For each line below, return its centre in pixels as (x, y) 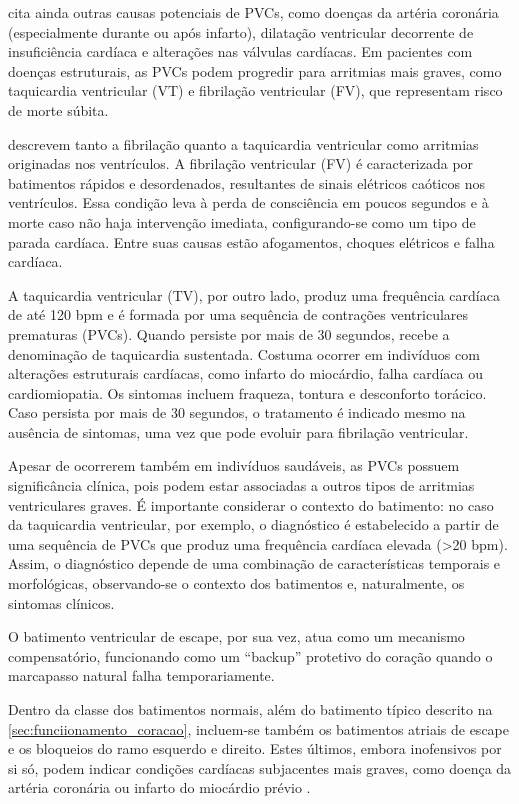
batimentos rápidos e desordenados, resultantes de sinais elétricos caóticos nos (246, 182)
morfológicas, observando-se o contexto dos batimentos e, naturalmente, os (236, 583)
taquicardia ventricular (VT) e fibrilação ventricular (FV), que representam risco (255, 90)
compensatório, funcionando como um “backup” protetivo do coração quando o (250, 655)
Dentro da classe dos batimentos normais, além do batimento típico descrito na (250, 709)
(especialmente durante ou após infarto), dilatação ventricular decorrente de (241, 31)
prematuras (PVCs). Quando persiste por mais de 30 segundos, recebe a (229, 333)
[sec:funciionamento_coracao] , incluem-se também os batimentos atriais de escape (258, 728)
